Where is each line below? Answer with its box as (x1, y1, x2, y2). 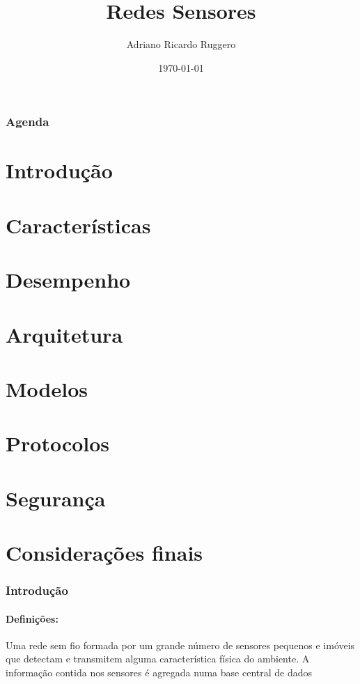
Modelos (6, 374, 88, 403)
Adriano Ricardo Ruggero (126, 37, 236, 52)
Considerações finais (6, 538, 203, 567)
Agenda (6, 113, 49, 130)
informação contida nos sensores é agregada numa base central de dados (6, 665, 313, 680)
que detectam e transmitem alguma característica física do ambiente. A (6, 651, 310, 666)
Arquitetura (6, 320, 123, 348)
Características (6, 210, 151, 239)
